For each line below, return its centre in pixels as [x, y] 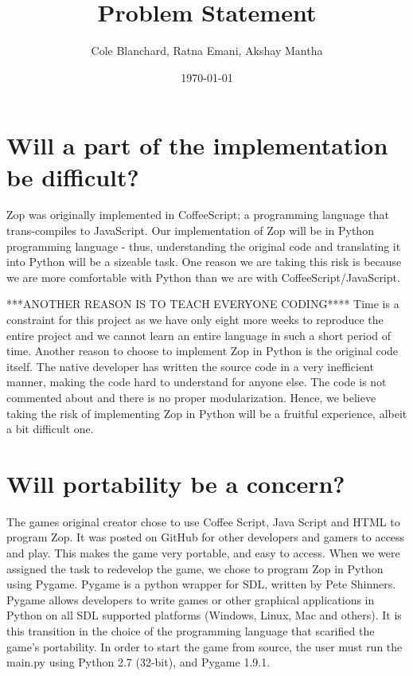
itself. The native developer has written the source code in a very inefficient [190, 366]
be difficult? [73, 176]
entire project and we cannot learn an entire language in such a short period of [199, 335]
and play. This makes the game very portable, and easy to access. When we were [203, 553]
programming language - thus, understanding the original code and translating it [204, 246]
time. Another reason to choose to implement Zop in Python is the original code [203, 351]
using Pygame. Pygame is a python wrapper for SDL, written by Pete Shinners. [201, 584]
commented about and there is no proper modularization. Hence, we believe [191, 397]
